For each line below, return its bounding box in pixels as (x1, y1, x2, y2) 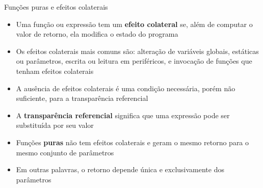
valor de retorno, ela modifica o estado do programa (16, 29, 178, 39)
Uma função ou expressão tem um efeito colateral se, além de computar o (16, 18, 253, 29)
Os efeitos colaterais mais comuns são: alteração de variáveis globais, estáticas (16, 45, 259, 56)
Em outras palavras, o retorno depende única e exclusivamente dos (16, 164, 224, 175)
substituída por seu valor (16, 120, 94, 130)
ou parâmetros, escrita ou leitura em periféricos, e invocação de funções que (16, 56, 252, 66)
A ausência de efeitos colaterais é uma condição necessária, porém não (16, 83, 235, 93)
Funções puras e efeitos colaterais (4, 2, 108, 12)
